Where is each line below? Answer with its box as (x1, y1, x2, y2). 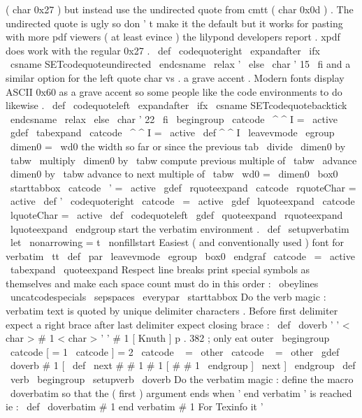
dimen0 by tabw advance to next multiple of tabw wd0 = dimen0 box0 (10, 166, 338, 181)
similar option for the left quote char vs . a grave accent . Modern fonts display (6, 70, 345, 85)
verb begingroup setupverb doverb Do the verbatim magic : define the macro (10, 372, 354, 387)
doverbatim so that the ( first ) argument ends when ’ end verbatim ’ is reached (10, 385, 352, 400)
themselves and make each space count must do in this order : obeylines (6, 275, 319, 290)
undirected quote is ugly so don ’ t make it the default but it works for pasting (6, 15, 343, 30)
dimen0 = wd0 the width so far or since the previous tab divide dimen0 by (10, 138, 346, 153)
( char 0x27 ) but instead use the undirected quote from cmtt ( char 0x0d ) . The (6, 2, 354, 16)
